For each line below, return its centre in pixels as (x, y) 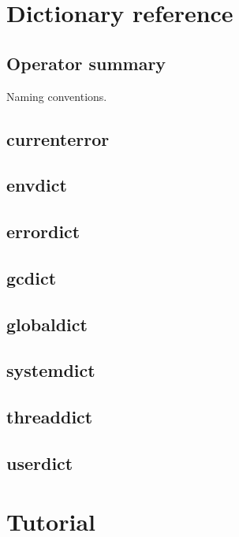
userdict (40, 463)
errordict (43, 231)
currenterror (58, 138)
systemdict (51, 370)
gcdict (32, 277)
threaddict (50, 417)
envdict (37, 185)
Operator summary (86, 63)
